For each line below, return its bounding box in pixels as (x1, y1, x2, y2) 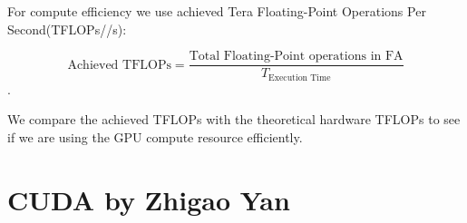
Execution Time (268, 73, 331, 82)
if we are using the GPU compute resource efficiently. (7, 127, 303, 146)
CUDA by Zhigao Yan (7, 180, 290, 218)
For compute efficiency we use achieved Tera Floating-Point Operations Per (7, 2, 426, 20)
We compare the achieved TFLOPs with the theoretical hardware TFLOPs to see (7, 110, 461, 129)
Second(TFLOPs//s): (7, 19, 127, 38)
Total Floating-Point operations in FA (189, 50, 404, 63)
